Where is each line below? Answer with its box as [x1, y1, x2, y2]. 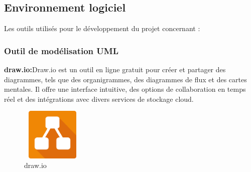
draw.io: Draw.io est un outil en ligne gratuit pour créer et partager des [4, 64, 226, 75]
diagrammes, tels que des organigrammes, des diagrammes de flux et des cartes [4, 74, 247, 84]
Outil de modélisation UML [4, 44, 118, 57]
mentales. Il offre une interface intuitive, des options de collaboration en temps [4, 84, 246, 94]
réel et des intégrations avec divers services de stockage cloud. [4, 93, 194, 104]
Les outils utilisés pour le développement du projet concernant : [4, 23, 200, 34]
